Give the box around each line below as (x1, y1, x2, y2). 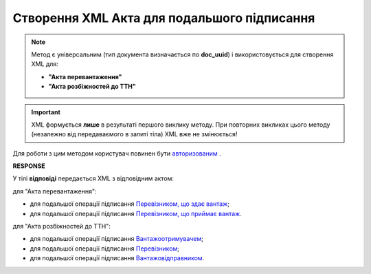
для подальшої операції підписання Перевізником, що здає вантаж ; (30, 200, 230, 208)
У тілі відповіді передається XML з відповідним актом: (12, 174, 175, 182)
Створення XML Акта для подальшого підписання (12, 10, 315, 25)
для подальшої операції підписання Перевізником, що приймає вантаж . (30, 209, 242, 218)
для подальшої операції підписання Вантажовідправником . (30, 254, 205, 262)
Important (31, 107, 61, 116)
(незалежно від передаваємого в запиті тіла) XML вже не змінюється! (31, 130, 238, 138)
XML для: (31, 60, 58, 68)
